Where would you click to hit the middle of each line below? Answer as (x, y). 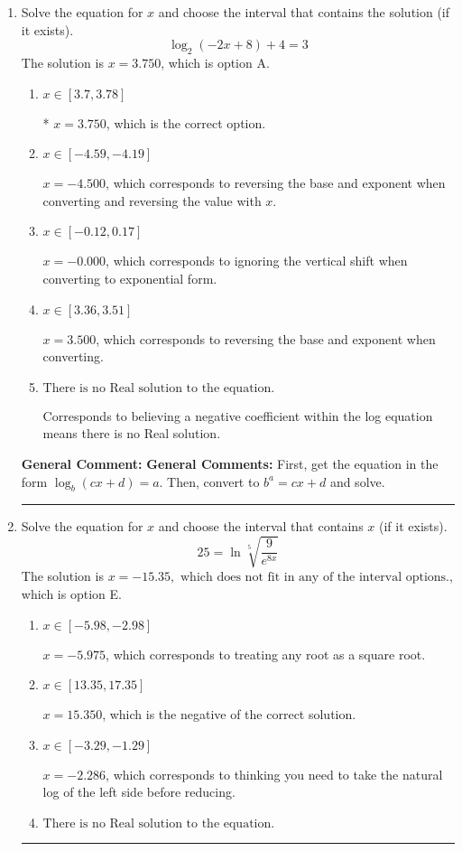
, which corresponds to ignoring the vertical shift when (257, 261)
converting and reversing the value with (152, 200)
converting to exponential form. (130, 278)
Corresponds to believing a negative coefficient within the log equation (238, 415)
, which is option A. (215, 62)
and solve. (357, 481)
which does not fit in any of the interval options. (315, 578)
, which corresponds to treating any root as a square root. (266, 654)
